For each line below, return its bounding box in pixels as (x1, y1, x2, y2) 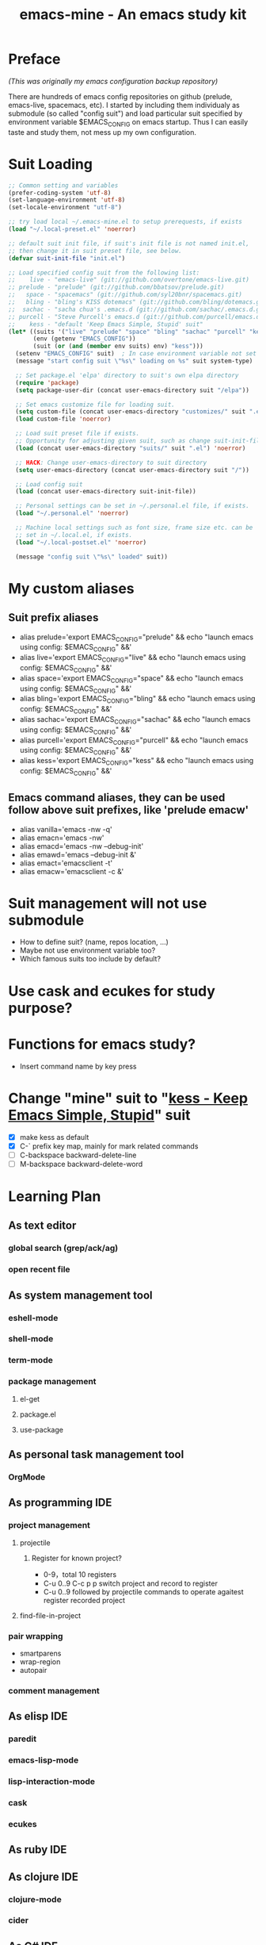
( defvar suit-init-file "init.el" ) (8, 254, 126, 263)
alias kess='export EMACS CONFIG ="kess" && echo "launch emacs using (19, 756, 254, 767)
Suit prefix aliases (8, 611, 99, 624)
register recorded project (43, 1595, 125, 1605)
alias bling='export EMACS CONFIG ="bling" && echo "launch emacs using (19, 694, 256, 705)
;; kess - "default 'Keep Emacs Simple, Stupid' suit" (8, 320, 203, 328)
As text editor (8, 1219, 77, 1233)
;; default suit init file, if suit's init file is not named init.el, (8, 240, 249, 247)
